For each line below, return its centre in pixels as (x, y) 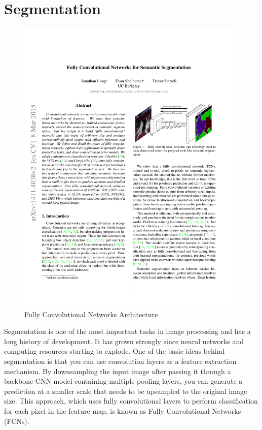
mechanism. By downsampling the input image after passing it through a (118, 371)
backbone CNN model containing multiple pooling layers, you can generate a (123, 381)
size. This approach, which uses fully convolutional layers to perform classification (131, 401)
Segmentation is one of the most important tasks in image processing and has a (127, 331)
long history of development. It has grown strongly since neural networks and (124, 341)
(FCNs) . (17, 421)
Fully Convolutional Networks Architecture (91, 314)
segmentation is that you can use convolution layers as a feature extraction (120, 361)
